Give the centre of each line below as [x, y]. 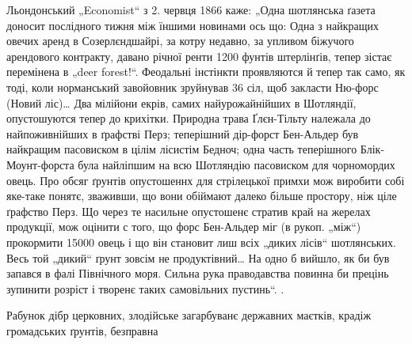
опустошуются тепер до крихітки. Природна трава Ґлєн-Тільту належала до [189, 118]
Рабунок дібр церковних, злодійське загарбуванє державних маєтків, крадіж [189, 315]
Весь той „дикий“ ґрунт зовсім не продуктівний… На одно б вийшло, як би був [198, 257]
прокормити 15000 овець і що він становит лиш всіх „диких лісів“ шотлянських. [201, 242]
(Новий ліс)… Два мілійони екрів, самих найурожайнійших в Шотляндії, [181, 102]
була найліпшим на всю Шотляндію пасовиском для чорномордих [237, 164]
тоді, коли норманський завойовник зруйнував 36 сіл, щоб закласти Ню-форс [193, 87]
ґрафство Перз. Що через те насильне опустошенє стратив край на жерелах [189, 211]
